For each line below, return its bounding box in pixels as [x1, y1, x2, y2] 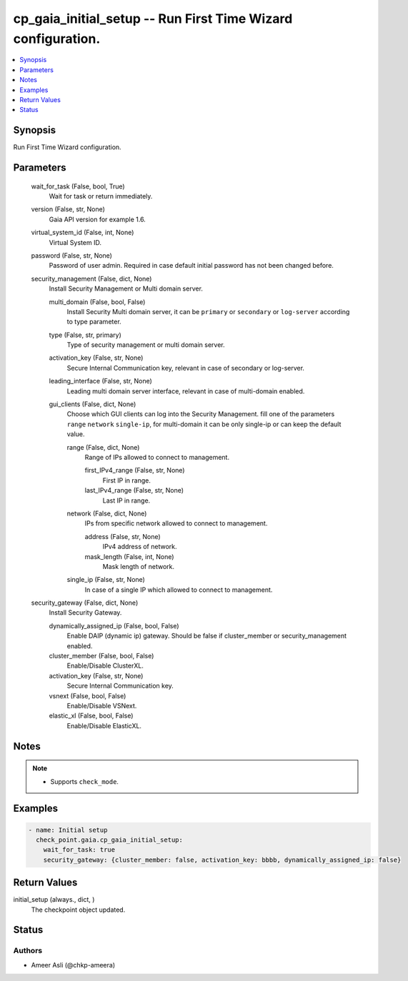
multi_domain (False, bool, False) [49, 297, 146, 306]
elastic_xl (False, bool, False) [49, 711, 134, 720]
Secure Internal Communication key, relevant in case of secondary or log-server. [66, 363, 305, 372]
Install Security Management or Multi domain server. [49, 284, 204, 293]
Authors [13, 946, 43, 956]
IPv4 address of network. [102, 543, 178, 551]
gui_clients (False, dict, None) [49, 400, 136, 408]
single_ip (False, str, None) [66, 575, 146, 584]
